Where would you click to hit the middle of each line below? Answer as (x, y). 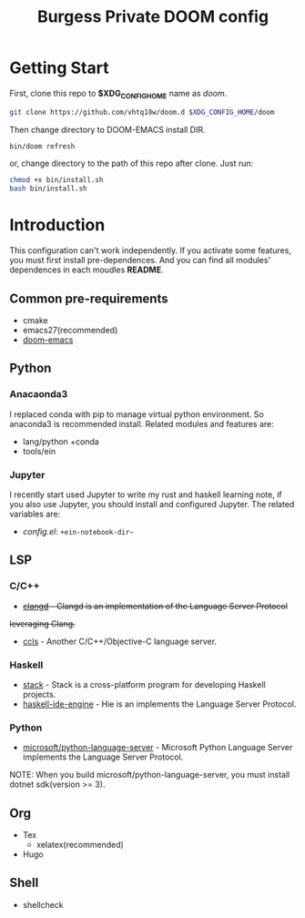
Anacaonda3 (39, 394)
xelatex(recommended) (80, 845)
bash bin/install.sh (49, 189)
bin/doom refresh (42, 146)
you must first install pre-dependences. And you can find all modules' (140, 260)
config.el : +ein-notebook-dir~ (78, 531)
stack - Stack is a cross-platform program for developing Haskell (144, 684)
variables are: (35, 514)
